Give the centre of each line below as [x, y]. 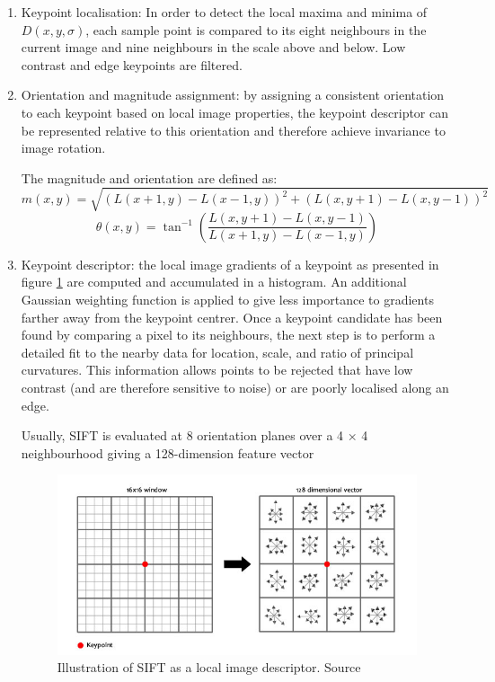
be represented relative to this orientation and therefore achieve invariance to [233, 130]
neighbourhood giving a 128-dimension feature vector [168, 452]
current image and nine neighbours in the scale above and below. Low [213, 47]
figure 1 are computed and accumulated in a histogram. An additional [214, 282]
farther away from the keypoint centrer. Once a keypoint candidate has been [232, 317]
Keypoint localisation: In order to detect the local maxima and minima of [224, 12]
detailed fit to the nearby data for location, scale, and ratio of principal [217, 352]
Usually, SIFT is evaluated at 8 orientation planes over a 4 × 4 [194, 435]
